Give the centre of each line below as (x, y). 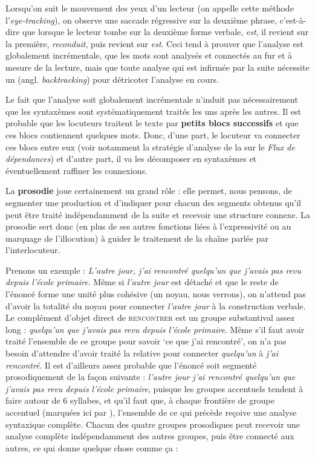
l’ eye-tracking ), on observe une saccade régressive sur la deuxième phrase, (141, 20)
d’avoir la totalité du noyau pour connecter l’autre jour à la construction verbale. (156, 305)
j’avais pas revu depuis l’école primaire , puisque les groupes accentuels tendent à (154, 388)
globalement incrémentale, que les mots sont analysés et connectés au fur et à (149, 55)
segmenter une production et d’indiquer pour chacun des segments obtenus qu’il (154, 202)
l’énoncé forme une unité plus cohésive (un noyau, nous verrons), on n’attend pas (156, 294)
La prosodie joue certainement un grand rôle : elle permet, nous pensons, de (149, 191)
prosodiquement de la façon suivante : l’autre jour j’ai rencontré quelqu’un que (151, 377)
